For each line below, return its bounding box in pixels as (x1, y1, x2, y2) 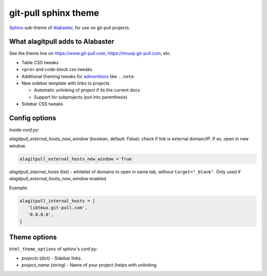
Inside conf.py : (9, 127, 40, 133)
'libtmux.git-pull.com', (27, 205, 88, 210)
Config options (9, 114, 56, 122)
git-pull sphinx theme (9, 7, 99, 18)
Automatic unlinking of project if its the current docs (34, 87, 140, 93)
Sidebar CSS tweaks (21, 101, 64, 107)
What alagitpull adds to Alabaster (9, 38, 115, 46)
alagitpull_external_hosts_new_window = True (19, 156, 132, 161)
